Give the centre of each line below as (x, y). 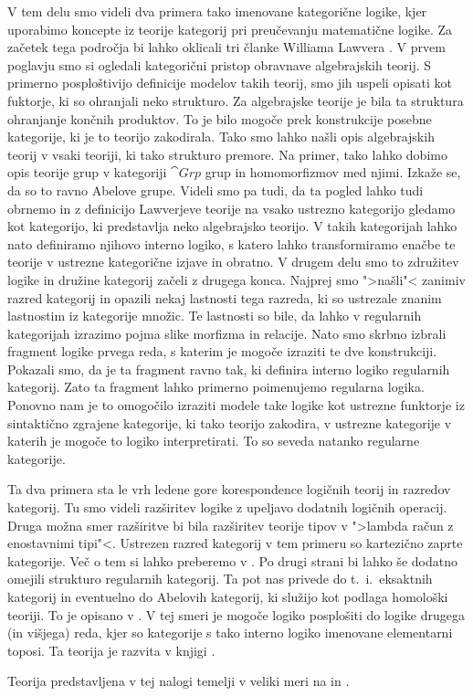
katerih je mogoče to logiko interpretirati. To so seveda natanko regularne (214, 441)
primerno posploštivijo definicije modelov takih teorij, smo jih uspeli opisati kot (230, 83)
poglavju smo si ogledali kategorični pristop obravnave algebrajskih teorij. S (220, 64)
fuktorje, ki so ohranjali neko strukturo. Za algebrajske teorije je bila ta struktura (236, 100)
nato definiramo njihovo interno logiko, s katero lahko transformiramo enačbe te (231, 243)
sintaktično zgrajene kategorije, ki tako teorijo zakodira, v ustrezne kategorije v (230, 422)
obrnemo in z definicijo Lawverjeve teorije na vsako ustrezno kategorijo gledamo (231, 208)
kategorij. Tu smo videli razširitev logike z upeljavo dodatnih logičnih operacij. (227, 507)
